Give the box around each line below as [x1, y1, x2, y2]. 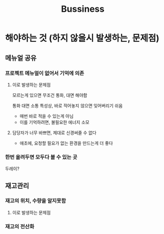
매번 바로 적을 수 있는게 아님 [19, 113, 74, 119]
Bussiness [61, 3, 105, 15]
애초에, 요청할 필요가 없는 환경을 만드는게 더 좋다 [19, 140, 113, 146]
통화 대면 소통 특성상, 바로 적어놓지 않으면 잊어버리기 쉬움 [12, 102, 123, 109]
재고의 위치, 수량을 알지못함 [5, 198, 66, 205]
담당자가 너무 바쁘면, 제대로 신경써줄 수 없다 [12, 129, 97, 136]
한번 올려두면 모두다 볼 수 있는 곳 [5, 153, 77, 160]
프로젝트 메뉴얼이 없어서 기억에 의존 [5, 70, 85, 77]
